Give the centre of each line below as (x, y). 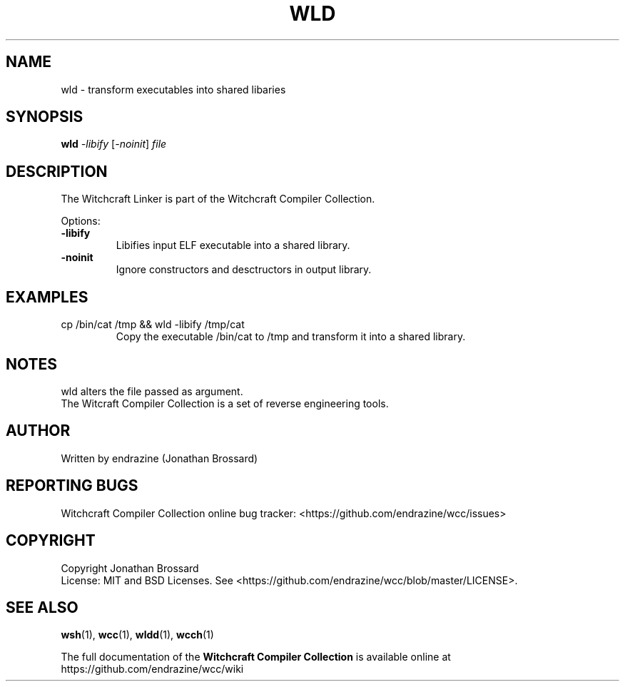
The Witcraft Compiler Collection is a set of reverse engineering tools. (225, 403)
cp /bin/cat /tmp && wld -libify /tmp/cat (153, 325)
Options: (81, 221)
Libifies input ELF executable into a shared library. (233, 245)
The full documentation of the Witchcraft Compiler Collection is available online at (256, 657)
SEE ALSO (42, 607)
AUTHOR (38, 431)
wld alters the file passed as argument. (152, 391)
